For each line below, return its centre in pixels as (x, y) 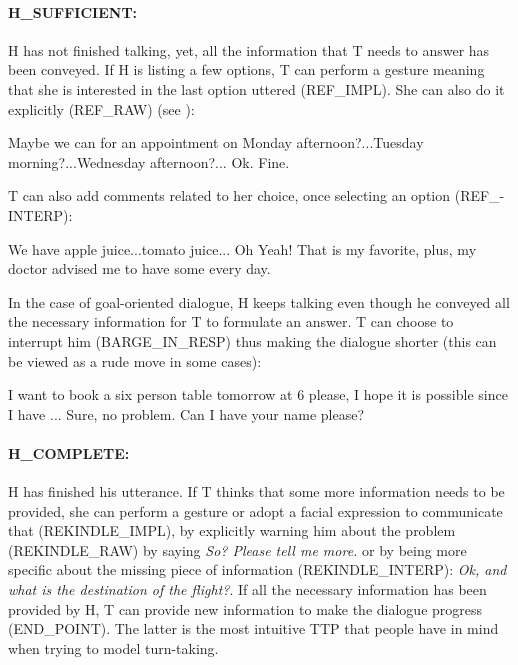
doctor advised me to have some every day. (139, 268)
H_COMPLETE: (69, 452)
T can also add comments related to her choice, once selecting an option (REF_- (256, 195)
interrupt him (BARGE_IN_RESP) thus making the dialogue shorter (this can (252, 340)
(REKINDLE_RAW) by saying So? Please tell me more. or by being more (237, 549)
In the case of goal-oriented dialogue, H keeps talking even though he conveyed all (259, 301)
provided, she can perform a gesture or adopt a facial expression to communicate (255, 510)
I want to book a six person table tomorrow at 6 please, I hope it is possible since (258, 394)
